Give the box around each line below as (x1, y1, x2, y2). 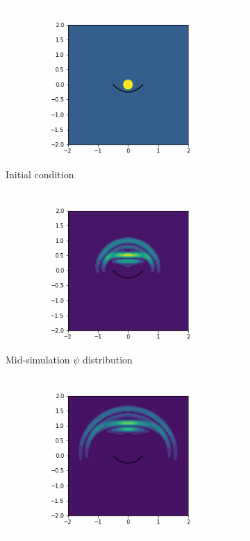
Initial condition (6, 166, 74, 181)
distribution (83, 352, 133, 367)
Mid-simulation (6, 352, 70, 367)
